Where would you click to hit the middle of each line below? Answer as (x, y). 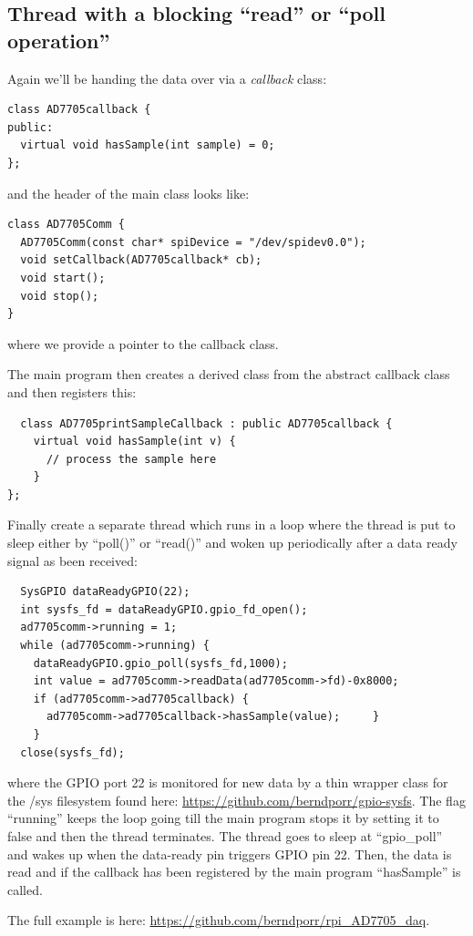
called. (25, 889)
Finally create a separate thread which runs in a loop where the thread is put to (231, 525)
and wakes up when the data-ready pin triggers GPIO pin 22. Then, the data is (230, 854)
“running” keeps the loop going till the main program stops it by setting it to (223, 818)
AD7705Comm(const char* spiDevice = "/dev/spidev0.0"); (193, 242)
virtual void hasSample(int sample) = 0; (148, 145)
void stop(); (60, 296)
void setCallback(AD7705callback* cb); (141, 260)
